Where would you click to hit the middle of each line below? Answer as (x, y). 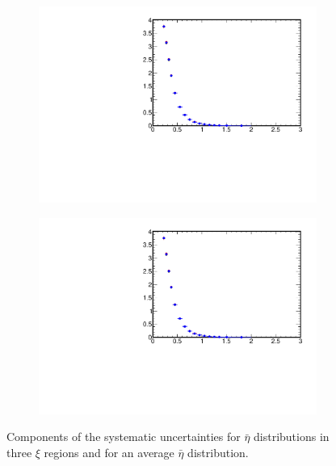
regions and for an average (109, 452)
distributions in (292, 437)
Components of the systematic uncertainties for (124, 437)
